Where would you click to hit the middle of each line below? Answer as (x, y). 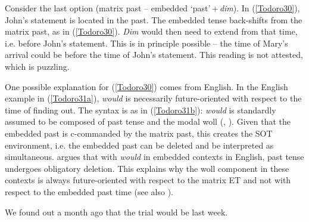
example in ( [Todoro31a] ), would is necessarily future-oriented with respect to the (153, 98)
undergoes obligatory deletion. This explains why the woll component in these (147, 168)
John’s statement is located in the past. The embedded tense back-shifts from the (154, 19)
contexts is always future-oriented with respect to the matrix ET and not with (148, 180)
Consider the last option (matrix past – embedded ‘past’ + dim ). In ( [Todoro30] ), (152, 8)
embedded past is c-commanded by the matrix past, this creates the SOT (139, 133)
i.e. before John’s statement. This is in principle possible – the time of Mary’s (146, 43)
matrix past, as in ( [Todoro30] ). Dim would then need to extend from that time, (151, 31)
